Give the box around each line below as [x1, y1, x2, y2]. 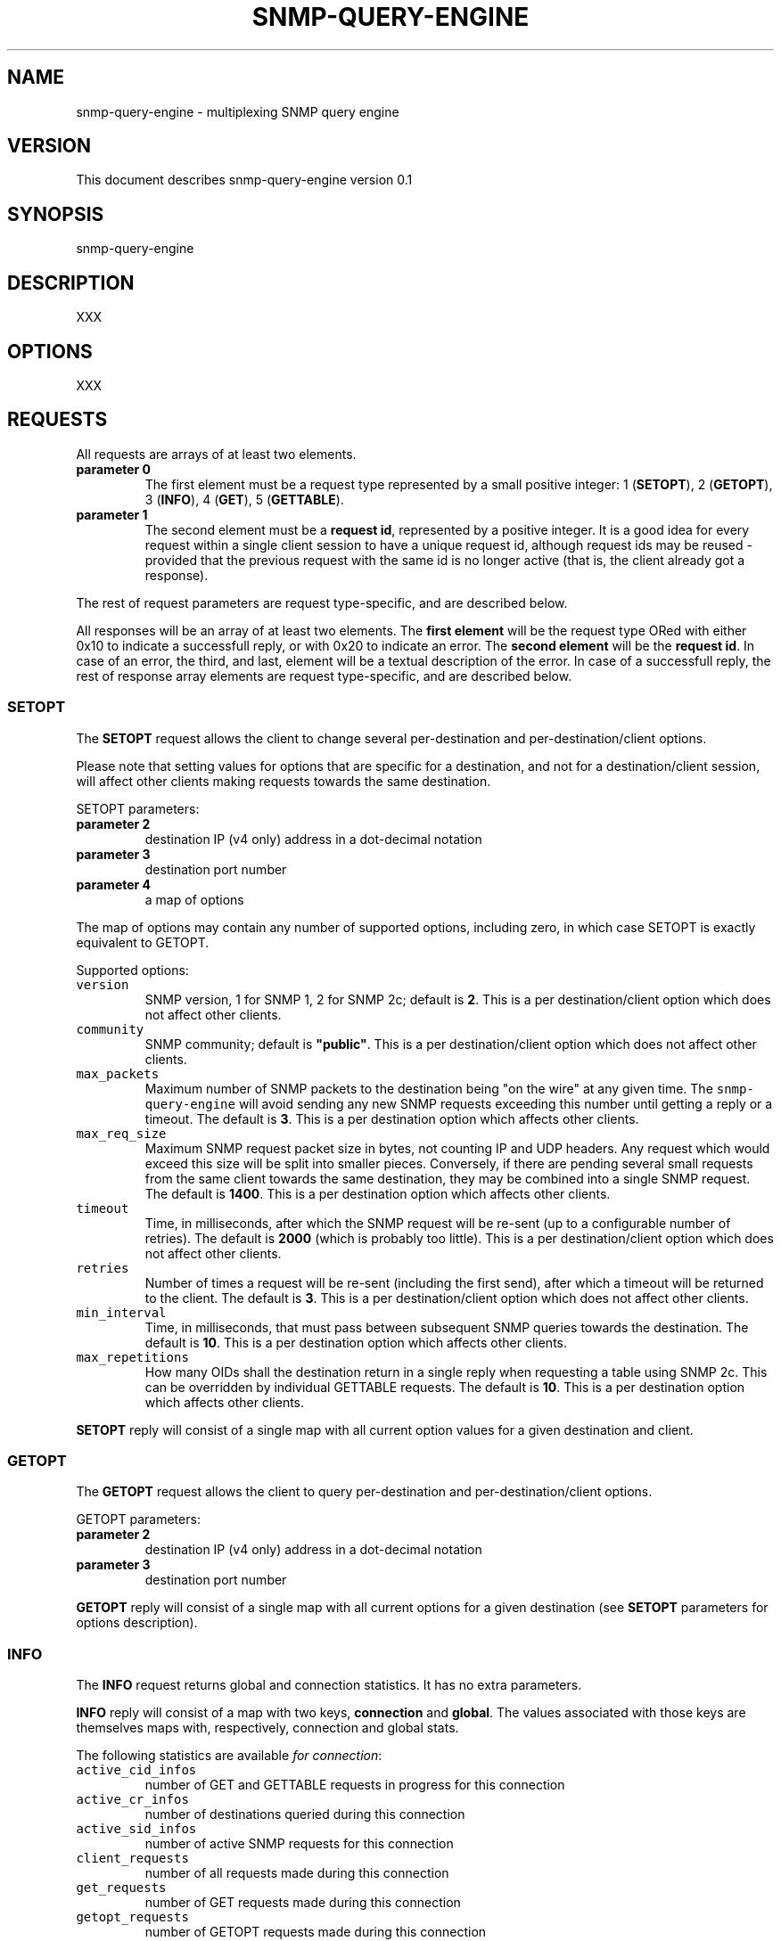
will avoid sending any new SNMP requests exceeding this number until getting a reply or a [238, 1095, 773, 1111]
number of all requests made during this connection [144, 1865, 449, 1881]
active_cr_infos [76, 1792, 189, 1807]
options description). [76, 1615, 198, 1631]
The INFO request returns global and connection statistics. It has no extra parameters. [76, 1677, 582, 1693]
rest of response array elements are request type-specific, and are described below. [76, 667, 572, 684]
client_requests [76, 1851, 189, 1866]
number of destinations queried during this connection [144, 1806, 465, 1822]
